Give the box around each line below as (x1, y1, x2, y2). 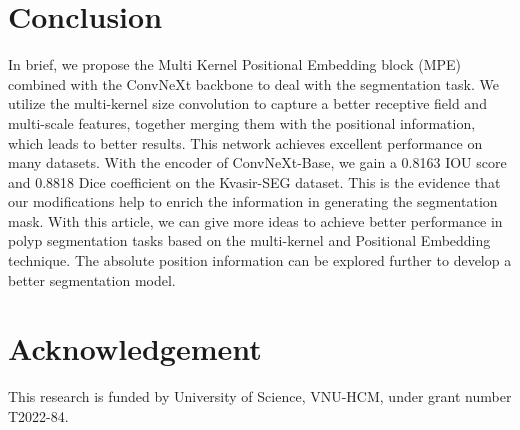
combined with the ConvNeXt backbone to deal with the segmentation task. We (8, 73, 499, 94)
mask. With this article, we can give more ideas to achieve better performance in (8, 210, 503, 231)
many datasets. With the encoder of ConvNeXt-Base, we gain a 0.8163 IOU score (8, 152, 507, 173)
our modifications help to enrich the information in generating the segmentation (8, 191, 498, 212)
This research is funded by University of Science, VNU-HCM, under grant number (8, 386, 512, 407)
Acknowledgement (8, 328, 262, 369)
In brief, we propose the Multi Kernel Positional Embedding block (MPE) (8, 54, 461, 75)
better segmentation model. (8, 269, 176, 290)
